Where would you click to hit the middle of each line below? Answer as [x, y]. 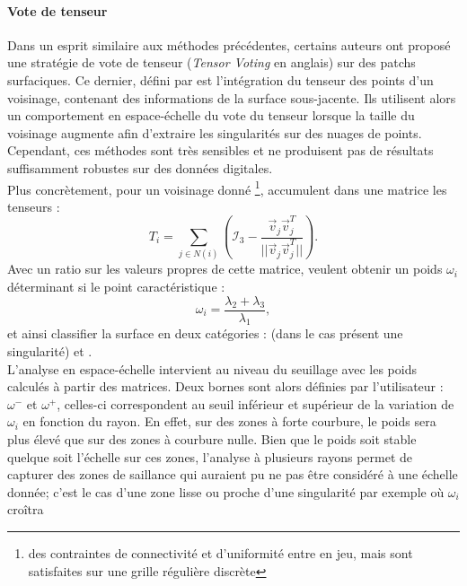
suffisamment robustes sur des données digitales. [140, 167]
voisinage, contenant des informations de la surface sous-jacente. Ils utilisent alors [232, 97]
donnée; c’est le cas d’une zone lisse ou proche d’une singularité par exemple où [226, 491]
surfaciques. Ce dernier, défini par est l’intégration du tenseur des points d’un [220, 79]
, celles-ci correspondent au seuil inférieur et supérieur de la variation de [256, 403]
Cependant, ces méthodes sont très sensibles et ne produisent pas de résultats [220, 150]
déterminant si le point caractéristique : [116, 286]
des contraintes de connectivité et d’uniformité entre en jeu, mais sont [220, 552]
